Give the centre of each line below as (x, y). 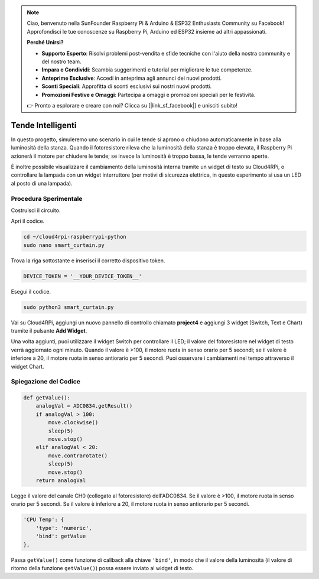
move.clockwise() (73, 423)
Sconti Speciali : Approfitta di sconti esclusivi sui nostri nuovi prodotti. (127, 86)
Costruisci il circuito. (36, 210)
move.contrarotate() (78, 456)
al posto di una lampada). (42, 183)
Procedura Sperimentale (47, 199)
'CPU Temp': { (44, 520)
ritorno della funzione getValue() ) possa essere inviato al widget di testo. (102, 568)
